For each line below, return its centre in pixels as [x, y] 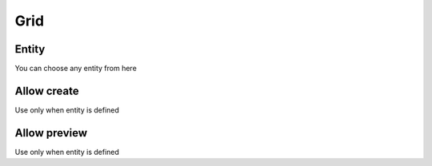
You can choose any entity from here [76, 69]
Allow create [47, 91]
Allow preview [51, 133]
